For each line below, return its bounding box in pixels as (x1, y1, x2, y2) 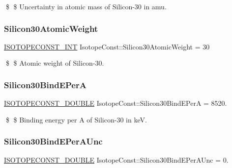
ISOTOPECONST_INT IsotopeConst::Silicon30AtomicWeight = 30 (4, 41, 210, 51)
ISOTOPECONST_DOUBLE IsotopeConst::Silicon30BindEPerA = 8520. (4, 98, 227, 108)
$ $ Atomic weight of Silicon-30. (5, 58, 104, 68)
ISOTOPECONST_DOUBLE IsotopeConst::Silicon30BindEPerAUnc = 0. (4, 154, 229, 165)
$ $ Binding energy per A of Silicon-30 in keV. (5, 114, 147, 124)
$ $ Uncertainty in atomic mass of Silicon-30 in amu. (5, 1, 167, 11)
